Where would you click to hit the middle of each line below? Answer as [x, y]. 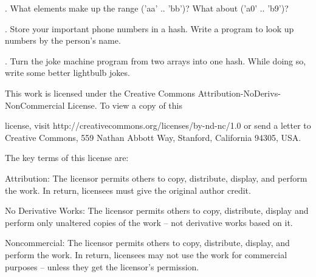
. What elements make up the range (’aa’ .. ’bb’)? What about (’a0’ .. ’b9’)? [147, 8]
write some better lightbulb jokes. [67, 73]
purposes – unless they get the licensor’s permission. [102, 266]
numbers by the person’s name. [63, 40]
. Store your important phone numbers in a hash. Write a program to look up [149, 28]
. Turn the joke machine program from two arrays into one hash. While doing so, [156, 60]
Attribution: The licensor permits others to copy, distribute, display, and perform [156, 178]
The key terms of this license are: [67, 158]
